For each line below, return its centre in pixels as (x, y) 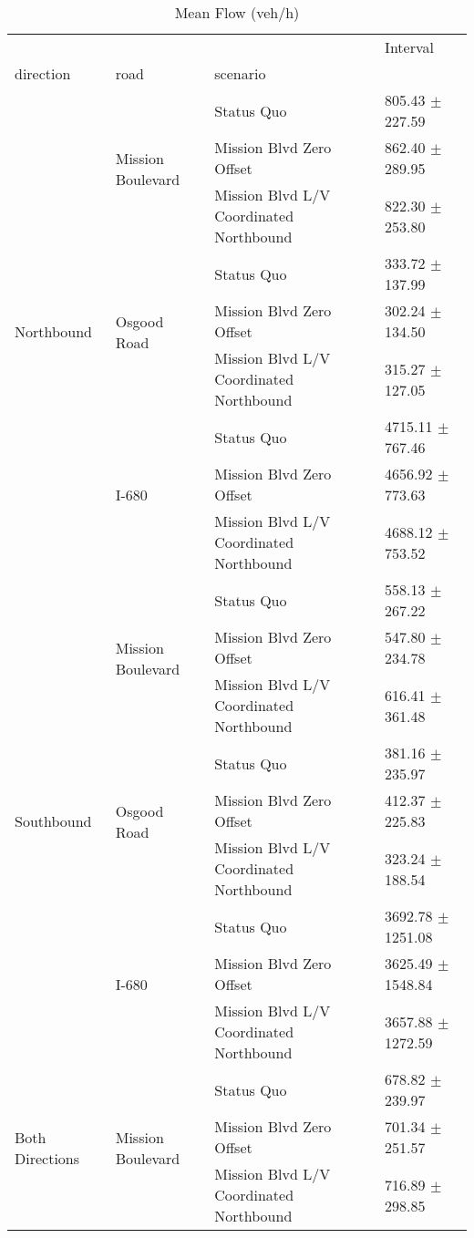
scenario (240, 73)
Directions (47, 1158)
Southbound (53, 821)
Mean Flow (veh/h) (237, 12)
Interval (409, 47)
